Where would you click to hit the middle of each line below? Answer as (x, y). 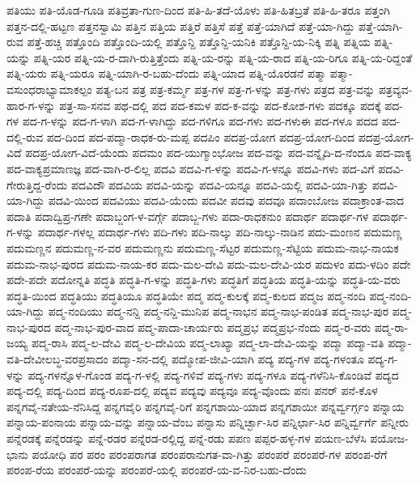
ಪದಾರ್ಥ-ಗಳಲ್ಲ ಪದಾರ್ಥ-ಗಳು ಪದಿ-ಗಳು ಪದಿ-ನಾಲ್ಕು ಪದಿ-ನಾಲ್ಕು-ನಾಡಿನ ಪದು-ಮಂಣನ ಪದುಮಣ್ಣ (220, 232)
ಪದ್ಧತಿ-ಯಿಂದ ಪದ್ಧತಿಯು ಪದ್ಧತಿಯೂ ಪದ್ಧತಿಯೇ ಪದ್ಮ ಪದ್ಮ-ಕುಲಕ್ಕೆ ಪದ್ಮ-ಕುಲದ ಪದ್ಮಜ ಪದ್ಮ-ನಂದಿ (186, 295)
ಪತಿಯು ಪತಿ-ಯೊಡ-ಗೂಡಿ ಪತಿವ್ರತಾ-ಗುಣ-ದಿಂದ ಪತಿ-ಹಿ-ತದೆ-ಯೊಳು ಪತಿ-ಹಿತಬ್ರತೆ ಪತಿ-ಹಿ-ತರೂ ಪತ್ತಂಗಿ (198, 10)
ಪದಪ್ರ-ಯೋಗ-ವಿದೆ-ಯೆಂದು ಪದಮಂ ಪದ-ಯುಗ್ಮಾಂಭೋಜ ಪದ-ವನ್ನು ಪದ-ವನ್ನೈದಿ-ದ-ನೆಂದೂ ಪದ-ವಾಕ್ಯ (218, 153)
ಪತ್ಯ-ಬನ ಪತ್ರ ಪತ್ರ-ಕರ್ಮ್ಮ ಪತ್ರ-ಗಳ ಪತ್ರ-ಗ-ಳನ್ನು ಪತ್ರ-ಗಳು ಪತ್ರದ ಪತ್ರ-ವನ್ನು (235, 89)
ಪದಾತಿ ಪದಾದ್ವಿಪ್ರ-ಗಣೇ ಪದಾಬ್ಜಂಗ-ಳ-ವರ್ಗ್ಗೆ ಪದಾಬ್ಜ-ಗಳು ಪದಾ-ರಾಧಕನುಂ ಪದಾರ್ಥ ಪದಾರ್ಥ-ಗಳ (188, 216)
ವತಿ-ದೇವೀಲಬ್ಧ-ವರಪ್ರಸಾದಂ (57, 359)
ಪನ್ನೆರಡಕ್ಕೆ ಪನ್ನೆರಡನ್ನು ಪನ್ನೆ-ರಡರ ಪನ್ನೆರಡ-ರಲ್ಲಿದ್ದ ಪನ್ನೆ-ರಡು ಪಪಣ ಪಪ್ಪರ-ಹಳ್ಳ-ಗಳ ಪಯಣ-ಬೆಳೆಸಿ (187, 438)
